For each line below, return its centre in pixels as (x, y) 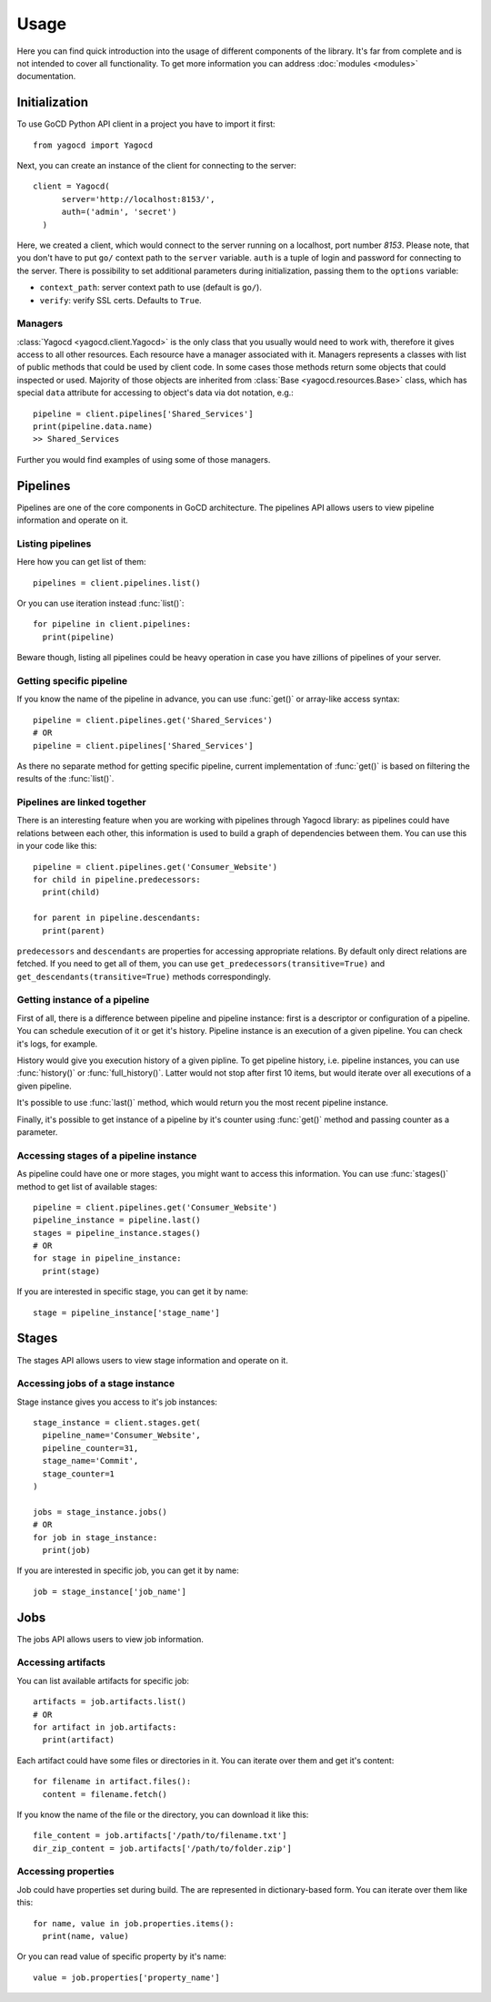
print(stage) (71, 1271)
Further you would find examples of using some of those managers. (144, 459)
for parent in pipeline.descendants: (117, 918)
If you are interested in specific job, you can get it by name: (128, 1570)
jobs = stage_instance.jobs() (100, 1512)
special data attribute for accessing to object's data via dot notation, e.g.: (155, 393)
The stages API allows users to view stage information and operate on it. (152, 1360)
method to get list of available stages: (87, 1186)
